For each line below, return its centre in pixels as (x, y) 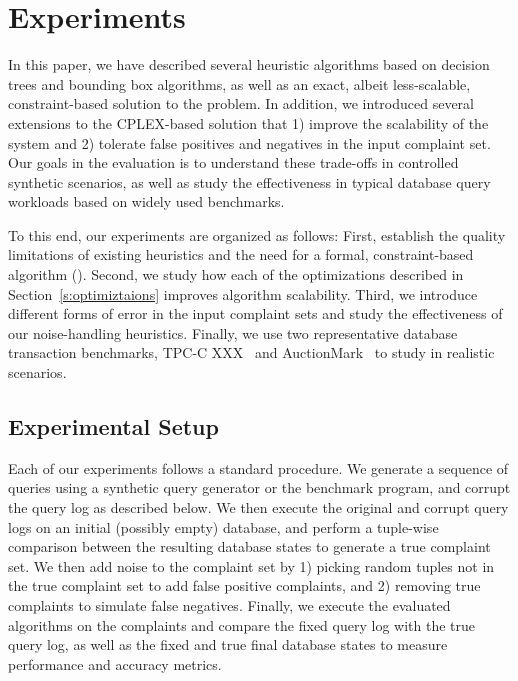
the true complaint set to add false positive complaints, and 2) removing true (244, 585)
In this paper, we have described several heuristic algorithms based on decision (249, 64)
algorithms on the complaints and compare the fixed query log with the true (241, 624)
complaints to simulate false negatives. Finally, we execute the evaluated (229, 604)
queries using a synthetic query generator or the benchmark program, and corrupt (259, 487)
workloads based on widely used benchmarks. (146, 201)
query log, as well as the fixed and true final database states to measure (228, 644)
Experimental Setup (113, 426)
